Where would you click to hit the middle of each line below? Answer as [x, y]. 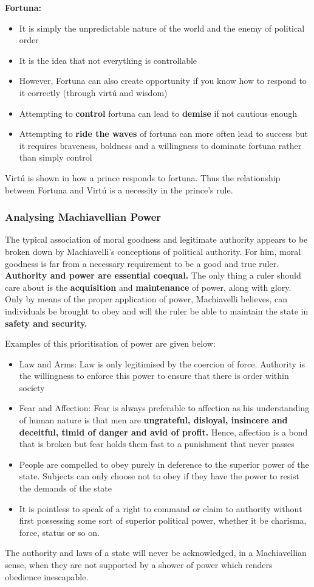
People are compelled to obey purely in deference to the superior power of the [164, 464]
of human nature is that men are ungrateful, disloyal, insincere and [153, 420]
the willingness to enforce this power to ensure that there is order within [154, 376]
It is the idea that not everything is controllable [108, 60]
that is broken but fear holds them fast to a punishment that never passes [157, 444]
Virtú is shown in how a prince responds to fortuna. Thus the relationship [143, 177]
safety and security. [46, 323]
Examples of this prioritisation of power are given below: [110, 343]
